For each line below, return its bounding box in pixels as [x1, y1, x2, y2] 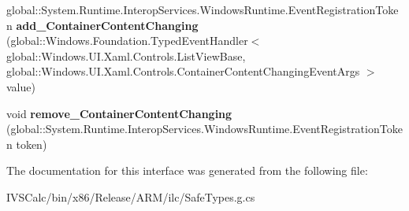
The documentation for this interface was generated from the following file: [6, 162, 368, 179]
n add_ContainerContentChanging [6, 17, 199, 33]
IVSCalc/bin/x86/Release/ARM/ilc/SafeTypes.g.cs [6, 188, 255, 205]
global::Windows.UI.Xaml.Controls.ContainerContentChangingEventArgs [6, 63, 360, 80]
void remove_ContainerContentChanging [6, 105, 232, 121]
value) [6, 78, 35, 94]
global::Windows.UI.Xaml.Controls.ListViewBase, [6, 47, 246, 64]
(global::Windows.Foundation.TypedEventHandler [6, 32, 248, 49]
